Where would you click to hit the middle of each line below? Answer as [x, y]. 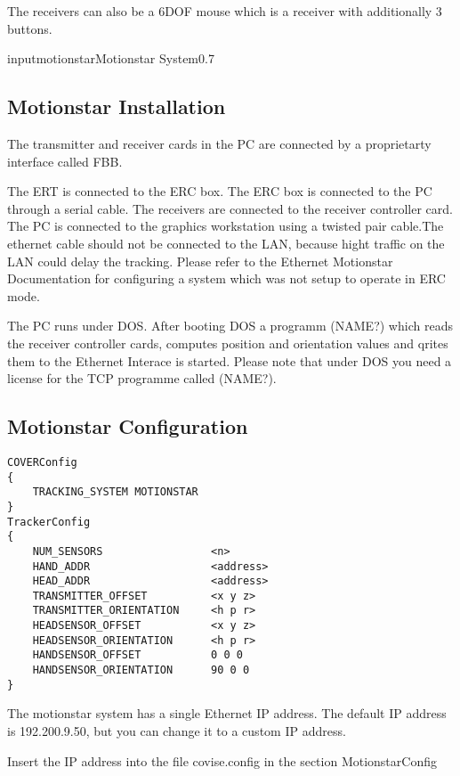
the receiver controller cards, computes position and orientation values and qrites [228, 343]
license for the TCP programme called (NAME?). [142, 378]
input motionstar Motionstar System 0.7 [111, 58]
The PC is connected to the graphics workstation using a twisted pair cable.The [226, 226]
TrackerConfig [49, 522]
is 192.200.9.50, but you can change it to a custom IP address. [177, 731]
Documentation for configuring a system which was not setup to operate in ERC [226, 278]
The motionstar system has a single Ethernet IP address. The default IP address [227, 713]
